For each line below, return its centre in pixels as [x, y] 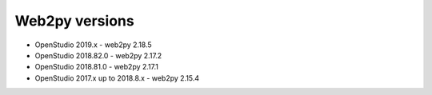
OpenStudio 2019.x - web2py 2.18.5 [93, 45]
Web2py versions [75, 21]
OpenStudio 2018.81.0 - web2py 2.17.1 [97, 67]
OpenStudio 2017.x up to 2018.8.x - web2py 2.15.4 [117, 78]
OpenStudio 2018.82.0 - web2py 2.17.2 [98, 55]
